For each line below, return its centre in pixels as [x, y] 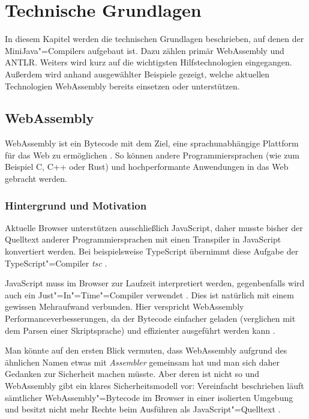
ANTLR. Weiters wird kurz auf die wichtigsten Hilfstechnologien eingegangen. [148, 62]
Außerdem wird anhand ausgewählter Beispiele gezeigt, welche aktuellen [137, 74]
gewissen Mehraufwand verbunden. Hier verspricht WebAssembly [124, 306]
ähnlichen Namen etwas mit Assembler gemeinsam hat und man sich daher [142, 362]
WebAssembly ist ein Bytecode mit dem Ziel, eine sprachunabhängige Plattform [152, 143]
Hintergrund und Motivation [76, 205]
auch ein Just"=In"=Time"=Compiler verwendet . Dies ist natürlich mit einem [149, 294]
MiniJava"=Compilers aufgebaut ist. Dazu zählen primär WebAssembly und [145, 50]
